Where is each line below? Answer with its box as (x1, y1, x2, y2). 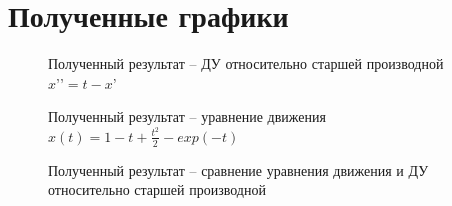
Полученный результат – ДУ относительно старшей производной (48, 53, 444, 74)
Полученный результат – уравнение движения (48, 106, 326, 127)
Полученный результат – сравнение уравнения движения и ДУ (48, 159, 429, 180)
